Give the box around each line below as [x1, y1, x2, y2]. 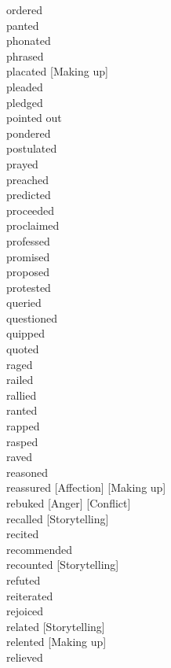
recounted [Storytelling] [6, 556, 119, 573]
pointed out [6, 109, 62, 126]
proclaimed [6, 217, 60, 234]
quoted [6, 341, 39, 357]
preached [6, 171, 49, 187]
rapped [6, 418, 40, 434]
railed [6, 371, 34, 388]
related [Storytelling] [6, 618, 105, 634]
